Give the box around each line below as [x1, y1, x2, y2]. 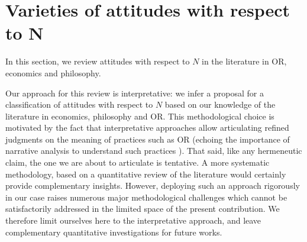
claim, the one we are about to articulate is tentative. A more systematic [5, 156, 270, 169]
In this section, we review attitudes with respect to [5, 55, 190, 67]
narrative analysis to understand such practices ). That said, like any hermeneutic [5, 144, 302, 157]
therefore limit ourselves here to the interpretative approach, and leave [5, 214, 261, 227]
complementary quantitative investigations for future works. [5, 225, 222, 238]
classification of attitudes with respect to [5, 98, 153, 111]
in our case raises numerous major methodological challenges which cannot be [5, 191, 287, 203]
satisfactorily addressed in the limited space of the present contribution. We [5, 202, 280, 215]
